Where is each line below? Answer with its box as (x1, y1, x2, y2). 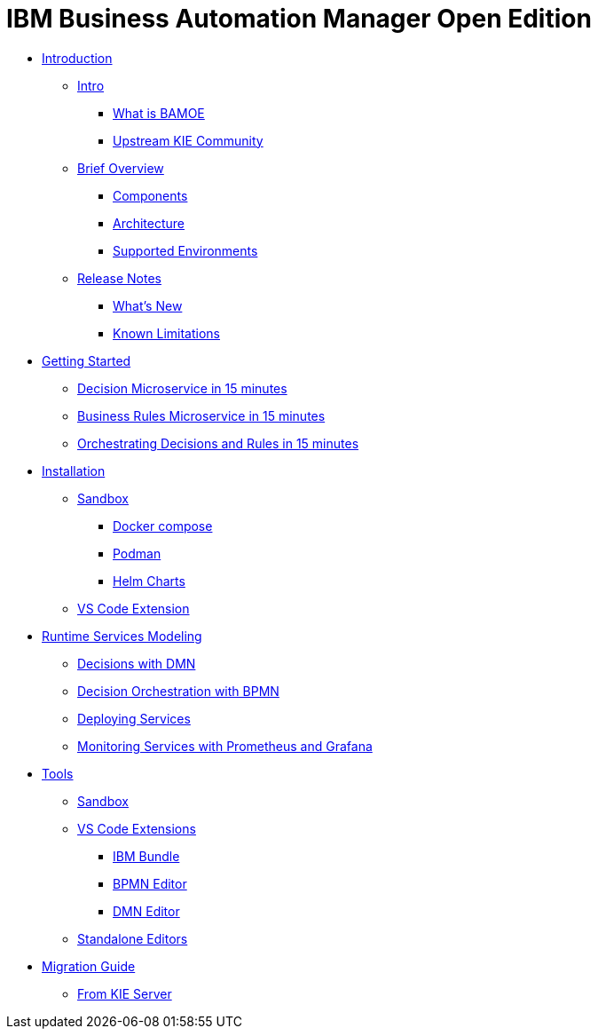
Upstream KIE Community (113, 132, 264, 148)
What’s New (113, 297, 183, 313)
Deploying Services (77, 710, 191, 726)
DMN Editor (113, 903, 180, 919)
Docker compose (113, 518, 213, 534)
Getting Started (42, 352, 131, 368)
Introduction (42, 50, 113, 66)
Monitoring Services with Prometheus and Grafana (77, 738, 373, 754)
